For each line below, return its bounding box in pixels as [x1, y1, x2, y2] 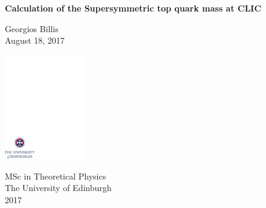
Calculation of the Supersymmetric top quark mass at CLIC [5, 2, 262, 14]
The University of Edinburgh [5, 181, 112, 194]
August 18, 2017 [5, 34, 65, 47]
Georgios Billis [5, 22, 59, 35]
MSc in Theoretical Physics [5, 169, 106, 182]
